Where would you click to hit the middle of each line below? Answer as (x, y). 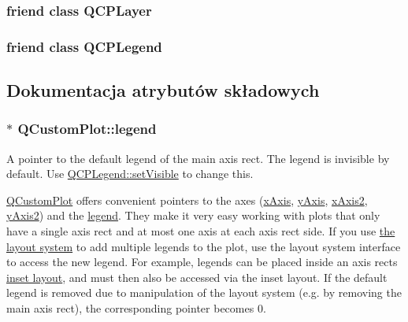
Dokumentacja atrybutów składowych (163, 90)
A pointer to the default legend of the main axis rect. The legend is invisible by (198, 158)
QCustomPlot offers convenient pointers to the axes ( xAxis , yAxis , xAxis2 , (187, 200)
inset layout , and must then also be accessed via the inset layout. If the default (197, 277)
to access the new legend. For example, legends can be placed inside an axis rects (202, 262)
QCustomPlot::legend (87, 129)
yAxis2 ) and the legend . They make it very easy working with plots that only (193, 215)
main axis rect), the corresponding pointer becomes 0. (136, 308)
